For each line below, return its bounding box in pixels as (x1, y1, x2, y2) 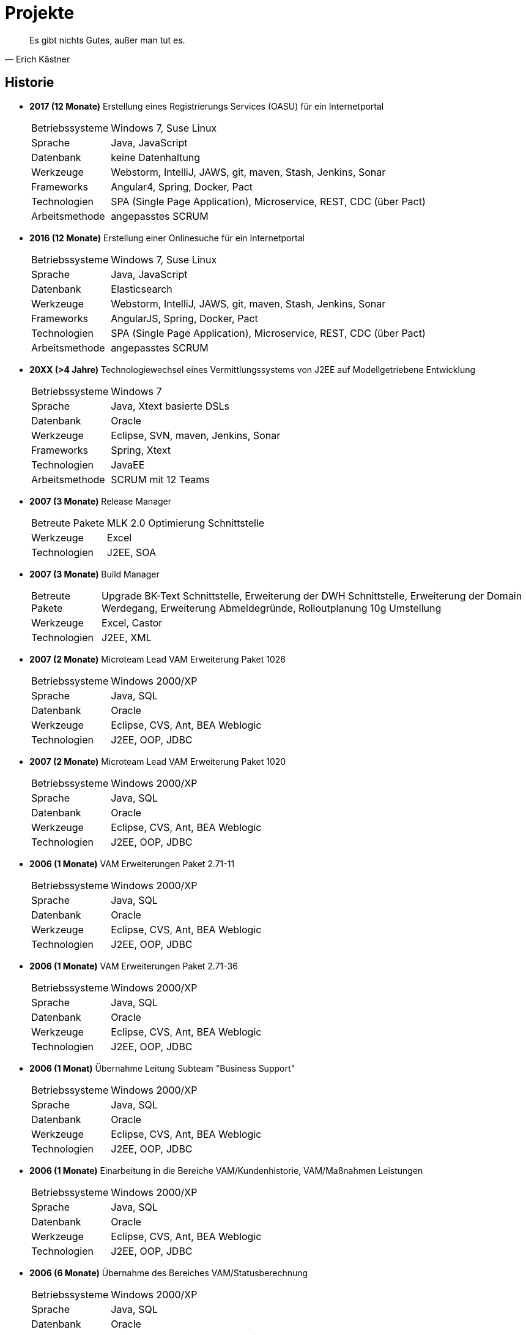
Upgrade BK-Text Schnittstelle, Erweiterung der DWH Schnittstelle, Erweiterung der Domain (102, 589, 522, 602)
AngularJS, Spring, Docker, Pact (111, 312, 258, 325)
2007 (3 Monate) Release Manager (29, 495, 172, 506)
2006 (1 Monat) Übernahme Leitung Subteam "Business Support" (29, 1062, 295, 1074)
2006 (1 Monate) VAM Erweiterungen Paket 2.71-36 (29, 960, 238, 971)
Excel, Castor (102, 616, 163, 629)
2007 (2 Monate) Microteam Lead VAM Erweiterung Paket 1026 (29, 653, 286, 664)
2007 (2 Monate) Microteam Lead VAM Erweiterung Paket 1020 (29, 756, 286, 767)
